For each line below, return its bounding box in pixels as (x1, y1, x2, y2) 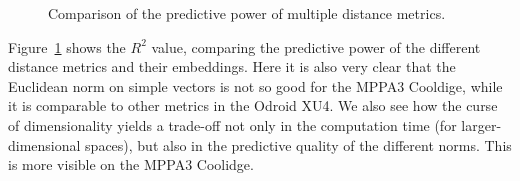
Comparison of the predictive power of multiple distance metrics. (48, 3, 446, 23)
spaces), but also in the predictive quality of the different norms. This (85, 134, 512, 155)
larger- (461, 114, 502, 135)
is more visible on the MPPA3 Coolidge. (8, 154, 254, 175)
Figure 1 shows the (8, 36, 126, 57)
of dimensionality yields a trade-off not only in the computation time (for (8, 114, 457, 135)
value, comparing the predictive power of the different (151, 36, 481, 57)
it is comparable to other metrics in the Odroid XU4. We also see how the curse (8, 95, 498, 116)
